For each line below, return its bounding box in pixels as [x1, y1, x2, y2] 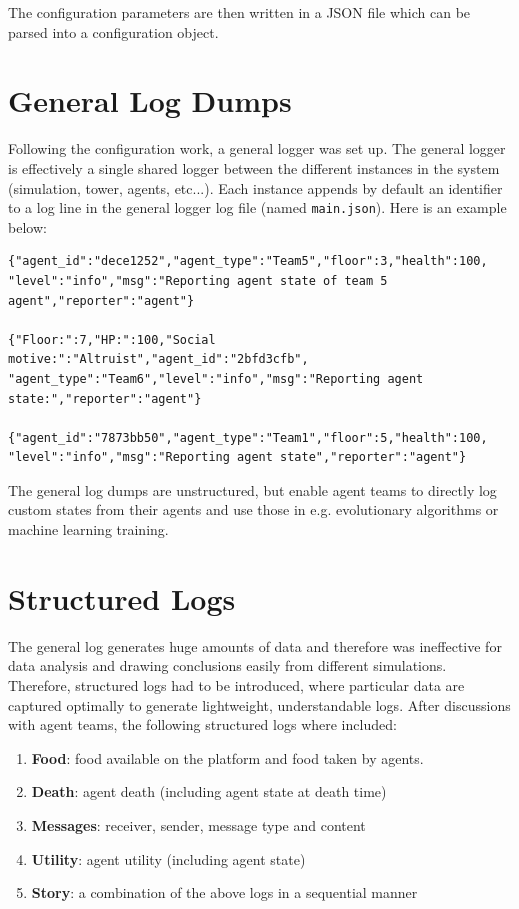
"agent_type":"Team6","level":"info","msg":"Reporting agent [8, 371, 424, 386]
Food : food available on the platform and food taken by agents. [31, 747, 424, 768]
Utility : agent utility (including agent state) [31, 848, 306, 869]
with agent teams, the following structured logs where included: [8, 714, 397, 735]
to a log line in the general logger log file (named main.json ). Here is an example [8, 197, 507, 218]
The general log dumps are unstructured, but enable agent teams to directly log [8, 479, 497, 500]
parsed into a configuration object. [8, 21, 219, 42]
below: [8, 216, 47, 237]
